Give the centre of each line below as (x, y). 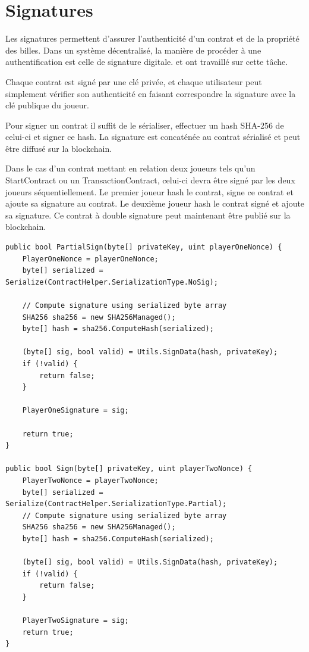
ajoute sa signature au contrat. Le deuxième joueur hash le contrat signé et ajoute (155, 203)
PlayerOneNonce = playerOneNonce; (90, 259)
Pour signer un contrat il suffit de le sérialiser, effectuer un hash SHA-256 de (145, 125)
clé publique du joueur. (47, 105)
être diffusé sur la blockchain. (59, 148)
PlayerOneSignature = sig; (75, 411)
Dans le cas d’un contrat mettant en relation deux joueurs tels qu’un (130, 168)
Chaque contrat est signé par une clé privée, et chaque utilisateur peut (134, 81)
